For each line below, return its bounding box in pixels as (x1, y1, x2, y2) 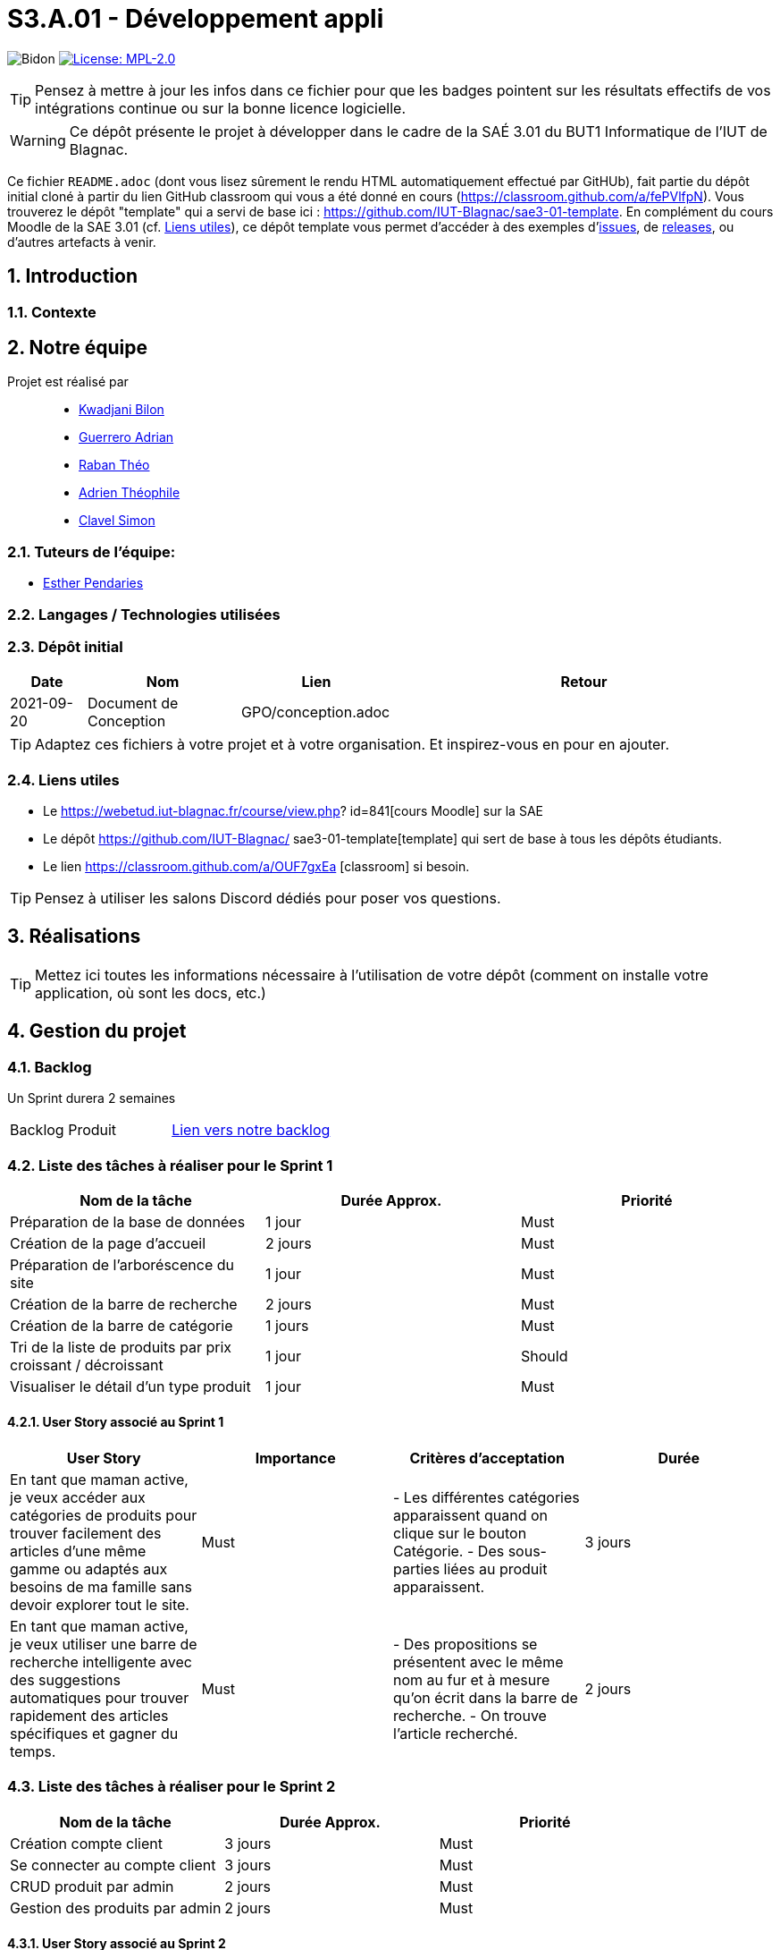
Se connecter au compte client (10, 1855, 216, 1874)
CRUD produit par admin (10, 1877, 174, 1895)
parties (393, 1560, 440, 1579)
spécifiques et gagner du (10, 1725, 179, 1743)
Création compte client (10, 1834, 163, 1852)
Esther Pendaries (43, 575, 144, 591)
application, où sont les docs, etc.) (35, 983, 266, 1002)
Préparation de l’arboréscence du (10, 1255, 234, 1274)
